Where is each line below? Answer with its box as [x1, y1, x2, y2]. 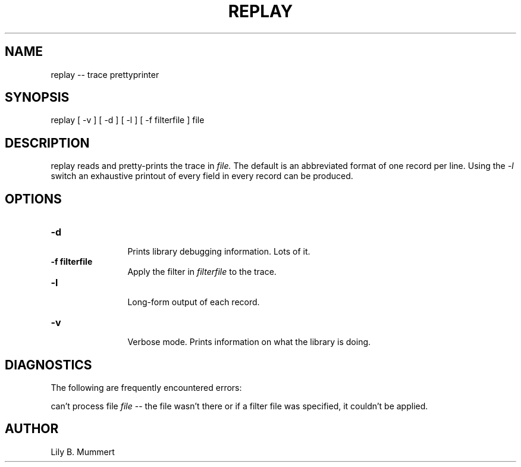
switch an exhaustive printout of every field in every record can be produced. [51, 171, 353, 181]
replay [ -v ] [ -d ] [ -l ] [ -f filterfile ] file [51, 115, 205, 126]
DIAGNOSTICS [5, 357, 92, 372]
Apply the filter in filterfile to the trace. [127, 267, 277, 277]
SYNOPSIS [5, 90, 70, 105]
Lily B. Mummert [51, 446, 115, 457]
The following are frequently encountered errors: [51, 382, 242, 393]
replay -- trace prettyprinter [51, 69, 159, 80]
